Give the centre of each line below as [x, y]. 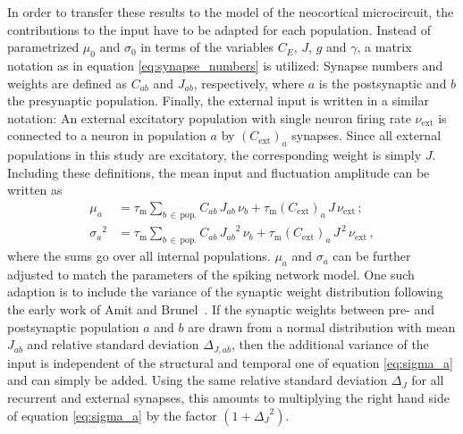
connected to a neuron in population [107, 135]
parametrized [43, 47]
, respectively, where [249, 83]
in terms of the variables [207, 47]
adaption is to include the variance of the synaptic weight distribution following [225, 292]
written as [35, 190]
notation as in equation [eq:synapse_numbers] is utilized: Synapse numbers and [225, 65]
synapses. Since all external [366, 135]
